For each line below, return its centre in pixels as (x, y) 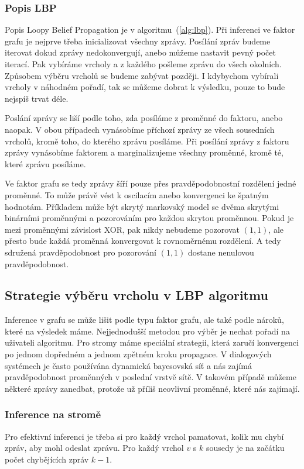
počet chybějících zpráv (47, 459)
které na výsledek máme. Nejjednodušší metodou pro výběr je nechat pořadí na (147, 331)
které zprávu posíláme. (45, 163)
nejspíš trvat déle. (37, 98)
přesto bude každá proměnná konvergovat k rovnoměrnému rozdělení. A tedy (143, 241)
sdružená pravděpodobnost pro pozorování (81, 252)
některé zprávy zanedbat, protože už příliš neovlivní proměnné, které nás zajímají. (152, 388)
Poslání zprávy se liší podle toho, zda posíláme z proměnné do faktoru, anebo (144, 118)
